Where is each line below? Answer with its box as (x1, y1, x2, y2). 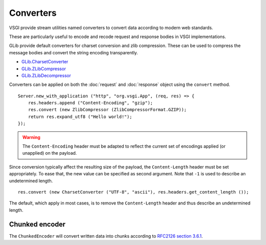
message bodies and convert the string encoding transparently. (9, 49, 138, 55)
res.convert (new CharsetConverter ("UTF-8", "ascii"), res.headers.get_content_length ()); (18, 189, 249, 195)
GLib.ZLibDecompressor (21, 72, 71, 79)
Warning (22, 134, 40, 140)
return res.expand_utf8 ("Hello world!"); (28, 114, 133, 120)
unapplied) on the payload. (22, 150, 77, 156)
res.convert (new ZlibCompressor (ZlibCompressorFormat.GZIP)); (28, 107, 187, 113)
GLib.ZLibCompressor (21, 66, 66, 72)
